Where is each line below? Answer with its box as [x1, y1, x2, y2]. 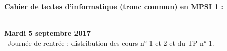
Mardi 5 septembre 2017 [4, 28, 91, 38]
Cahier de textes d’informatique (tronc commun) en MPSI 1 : [4, 1, 224, 11]
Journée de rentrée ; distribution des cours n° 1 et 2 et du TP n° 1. [7, 37, 214, 48]
